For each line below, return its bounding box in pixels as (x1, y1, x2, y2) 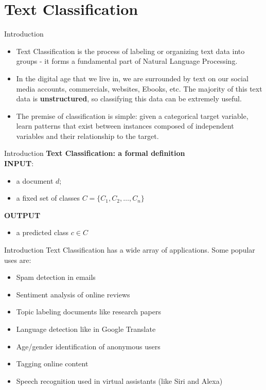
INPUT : (4, 158, 34, 169)
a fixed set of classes (16, 192, 80, 203)
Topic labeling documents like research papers (16, 306, 161, 317)
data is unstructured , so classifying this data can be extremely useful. (16, 93, 242, 104)
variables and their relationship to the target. (16, 130, 159, 141)
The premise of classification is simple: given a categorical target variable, (16, 110, 249, 121)
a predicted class (16, 227, 69, 238)
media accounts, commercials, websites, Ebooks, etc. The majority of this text (16, 83, 262, 94)
